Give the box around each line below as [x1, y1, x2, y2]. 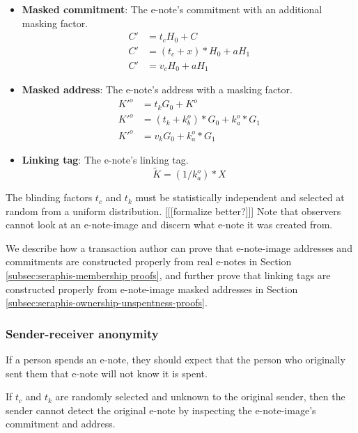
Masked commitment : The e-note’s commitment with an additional [22, 2, 322, 16]
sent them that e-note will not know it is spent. [6, 365, 208, 380]
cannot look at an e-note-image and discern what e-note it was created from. [6, 217, 333, 232]
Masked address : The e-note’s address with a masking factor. [22, 82, 293, 97]
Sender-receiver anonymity [6, 324, 159, 342]
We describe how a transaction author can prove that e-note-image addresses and [6, 240, 352, 255]
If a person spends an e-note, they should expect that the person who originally [6, 352, 345, 367]
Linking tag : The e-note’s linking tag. [22, 152, 189, 167]
